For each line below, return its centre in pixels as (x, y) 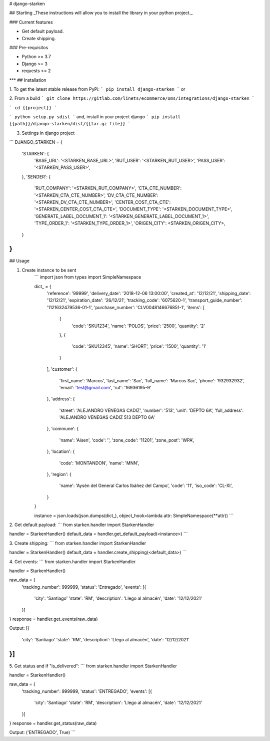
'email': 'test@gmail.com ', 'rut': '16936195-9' (105, 387)
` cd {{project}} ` (33, 107)
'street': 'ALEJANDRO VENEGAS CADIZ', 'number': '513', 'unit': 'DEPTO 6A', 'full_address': (151, 410)
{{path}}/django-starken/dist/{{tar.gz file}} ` (70, 124)
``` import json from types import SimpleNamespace (88, 277)
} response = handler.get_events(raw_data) (53, 619)
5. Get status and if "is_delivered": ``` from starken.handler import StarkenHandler (93, 666)
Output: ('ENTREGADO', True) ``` (42, 732)
